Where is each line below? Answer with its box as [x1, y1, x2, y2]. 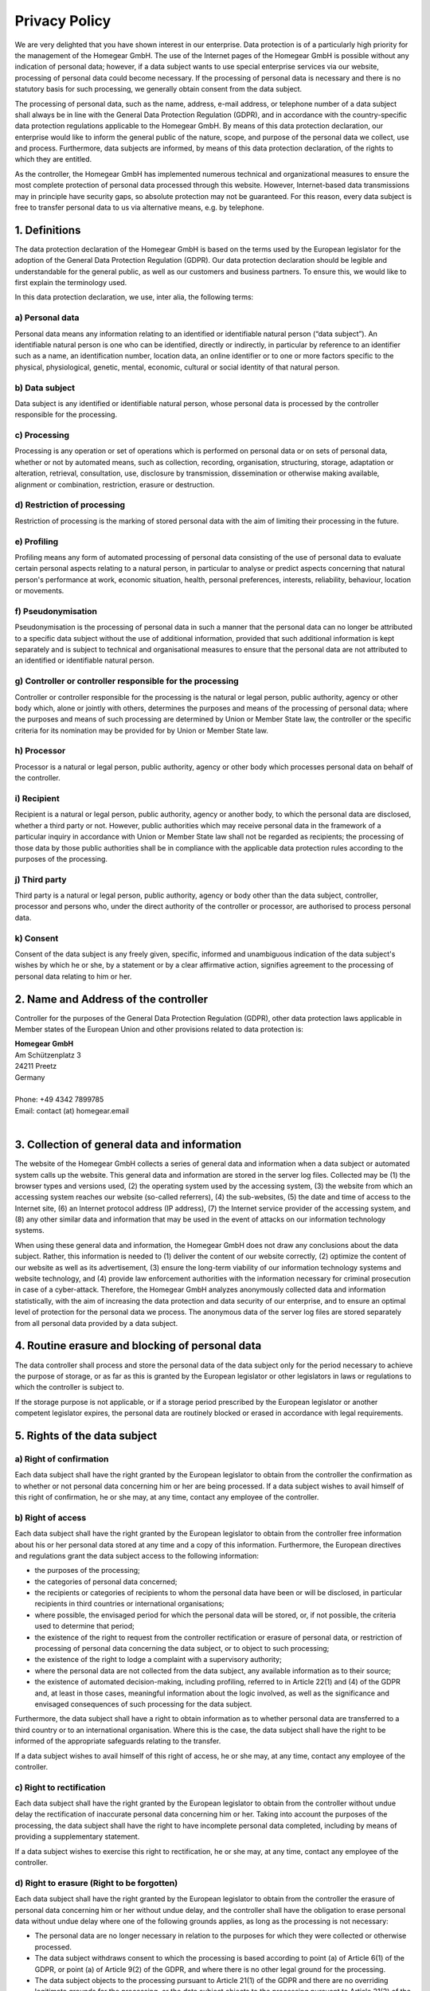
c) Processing [14, 430, 70, 441]
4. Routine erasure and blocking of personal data [14, 1339, 262, 1353]
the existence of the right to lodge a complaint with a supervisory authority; [34, 1655, 282, 1664]
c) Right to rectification [14, 1782, 106, 1793]
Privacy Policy [14, 12, 111, 29]
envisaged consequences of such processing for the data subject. [34, 1700, 252, 1708]
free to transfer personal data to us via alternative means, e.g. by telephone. [14, 203, 264, 213]
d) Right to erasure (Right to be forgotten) [14, 1877, 178, 1888]
